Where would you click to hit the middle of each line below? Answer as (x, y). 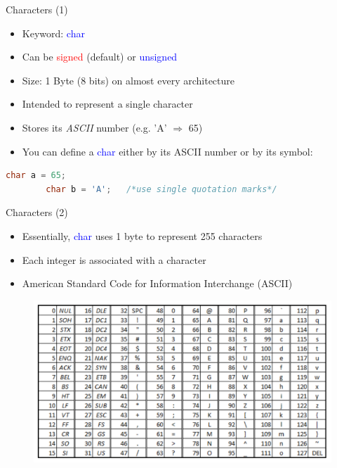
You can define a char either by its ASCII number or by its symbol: (167, 151)
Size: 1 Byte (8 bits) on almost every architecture (128, 80)
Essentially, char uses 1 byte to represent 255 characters (142, 235)
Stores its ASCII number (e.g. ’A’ (94, 127)
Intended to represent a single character (107, 104)
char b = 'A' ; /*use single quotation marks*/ (161, 189)
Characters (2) (37, 212)
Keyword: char (53, 33)
